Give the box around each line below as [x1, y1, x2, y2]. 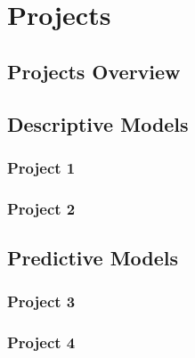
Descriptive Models [7, 110, 189, 137]
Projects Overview [7, 57, 181, 85]
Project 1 [7, 156, 76, 178]
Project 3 [7, 290, 76, 313]
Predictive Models [7, 244, 179, 272]
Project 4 [7, 331, 76, 354]
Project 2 [7, 197, 76, 219]
